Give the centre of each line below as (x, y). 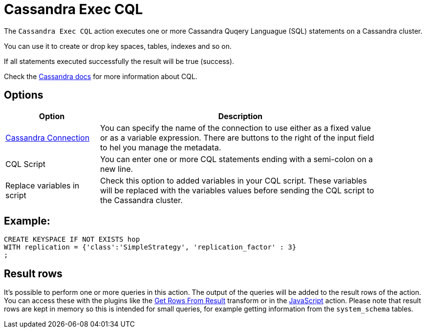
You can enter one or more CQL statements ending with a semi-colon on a (237, 159)
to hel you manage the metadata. (161, 147)
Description (240, 116)
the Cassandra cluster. (141, 200)
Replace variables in (43, 185)
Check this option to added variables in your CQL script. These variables (234, 180)
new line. (117, 169)
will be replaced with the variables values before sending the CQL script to (237, 190)
